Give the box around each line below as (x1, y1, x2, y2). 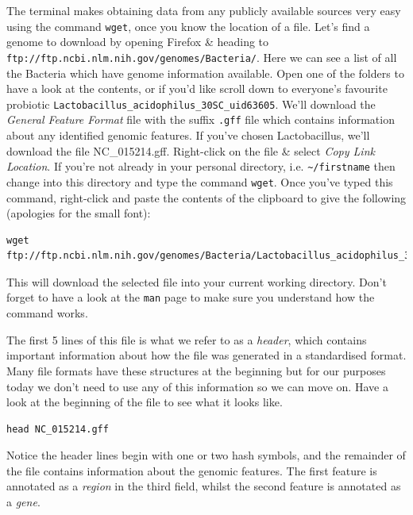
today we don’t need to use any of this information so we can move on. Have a (6, 378, 388, 394)
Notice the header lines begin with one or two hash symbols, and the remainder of (6, 447, 406, 463)
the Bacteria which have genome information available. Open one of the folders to (6, 64, 404, 81)
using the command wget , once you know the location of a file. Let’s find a (6, 17, 370, 34)
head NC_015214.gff (6, 423, 109, 435)
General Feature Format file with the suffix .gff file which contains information (6, 111, 395, 128)
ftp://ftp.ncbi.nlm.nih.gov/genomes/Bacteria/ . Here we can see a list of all (6, 48, 397, 65)
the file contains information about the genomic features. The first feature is (6, 462, 377, 478)
